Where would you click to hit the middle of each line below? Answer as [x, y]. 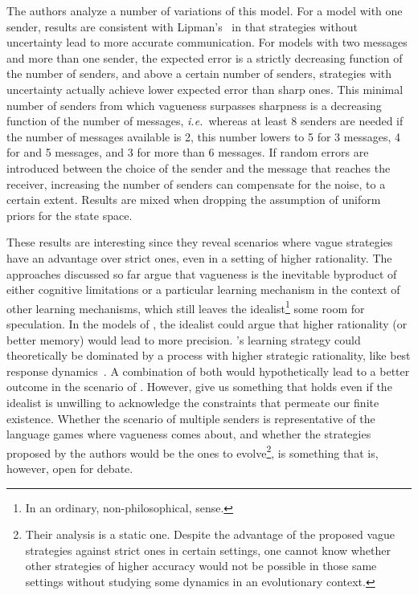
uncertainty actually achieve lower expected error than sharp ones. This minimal [205, 89]
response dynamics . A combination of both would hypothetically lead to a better [208, 371]
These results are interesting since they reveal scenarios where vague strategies [200, 242]
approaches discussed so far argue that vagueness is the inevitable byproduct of [202, 273]
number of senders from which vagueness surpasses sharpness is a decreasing [194, 105]
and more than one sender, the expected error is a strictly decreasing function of [205, 57]
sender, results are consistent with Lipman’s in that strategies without [182, 26]
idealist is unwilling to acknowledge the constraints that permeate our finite [193, 402]
